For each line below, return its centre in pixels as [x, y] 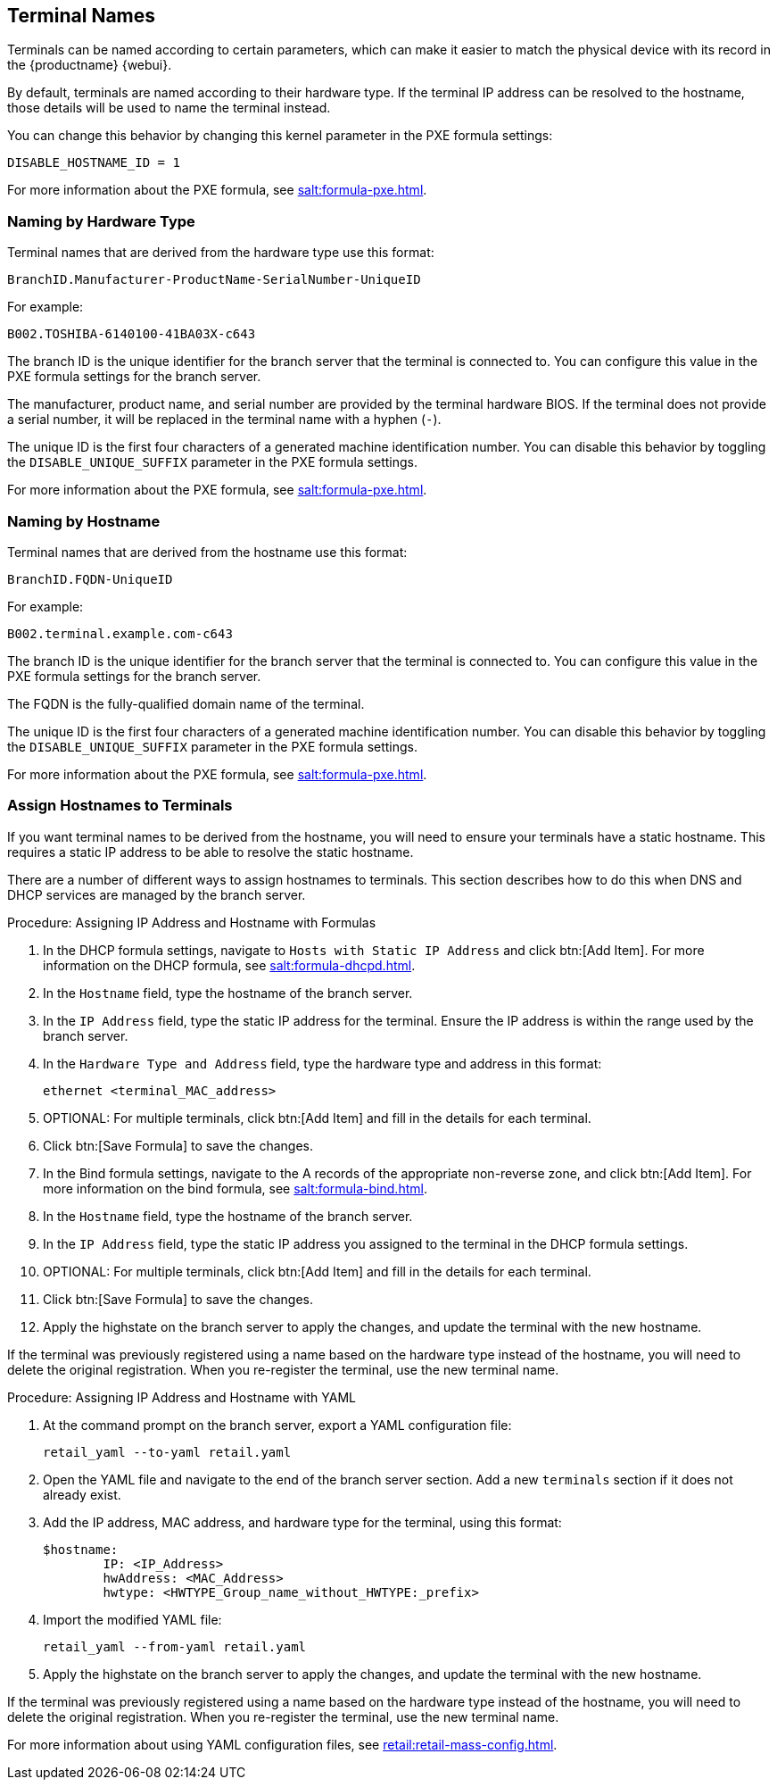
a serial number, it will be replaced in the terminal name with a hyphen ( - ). [224, 420]
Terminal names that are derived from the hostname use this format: [207, 552]
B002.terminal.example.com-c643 [120, 633]
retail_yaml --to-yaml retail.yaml [167, 1452]
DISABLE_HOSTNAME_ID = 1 [94, 163]
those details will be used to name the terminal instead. [169, 108]
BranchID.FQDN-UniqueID [90, 579]
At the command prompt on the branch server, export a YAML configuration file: [277, 1425]
